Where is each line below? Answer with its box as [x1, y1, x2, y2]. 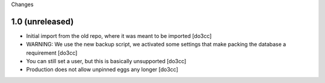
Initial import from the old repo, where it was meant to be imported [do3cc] [26, 32, 212, 39]
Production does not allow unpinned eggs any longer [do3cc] [26, 66, 179, 73]
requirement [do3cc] [26, 49, 78, 57]
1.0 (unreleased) [11, 16, 74, 26]
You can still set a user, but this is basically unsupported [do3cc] [26, 58, 187, 65]
